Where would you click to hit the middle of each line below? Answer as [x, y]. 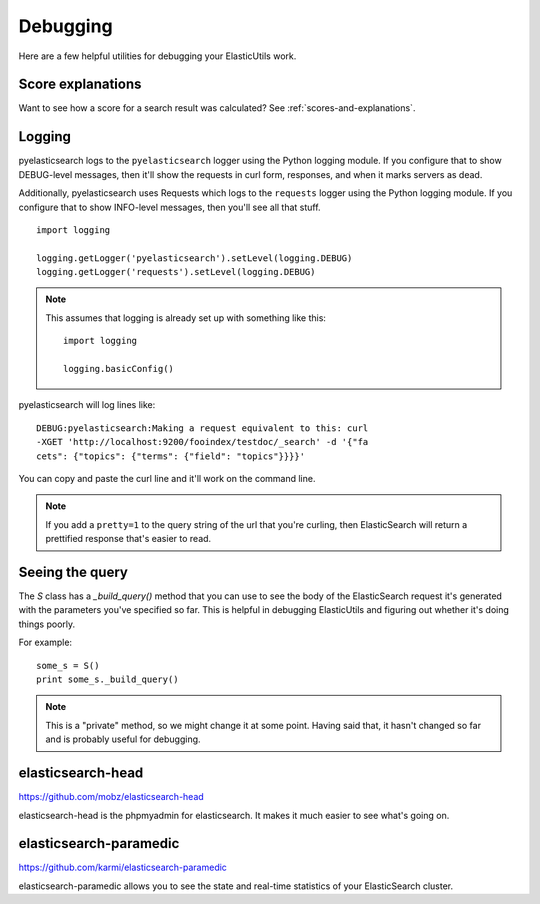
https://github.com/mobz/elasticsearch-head [111, 797]
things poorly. [47, 624]
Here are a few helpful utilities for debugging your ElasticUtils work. [157, 56]
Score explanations [80, 84]
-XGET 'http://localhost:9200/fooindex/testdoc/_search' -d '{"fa [202, 442]
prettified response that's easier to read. [128, 539]
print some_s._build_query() [107, 679]
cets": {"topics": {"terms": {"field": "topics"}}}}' [170, 456]
